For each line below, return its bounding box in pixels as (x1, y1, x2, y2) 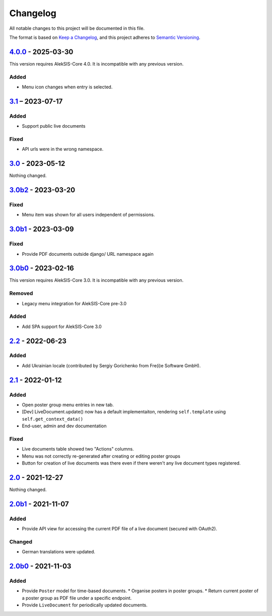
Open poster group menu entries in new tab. (22, 402, 114, 408)
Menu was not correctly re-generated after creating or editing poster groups (22, 453, 181, 459)
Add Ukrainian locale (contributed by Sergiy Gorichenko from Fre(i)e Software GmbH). (22, 362, 201, 368)
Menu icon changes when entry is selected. (22, 84, 113, 90)
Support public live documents (22, 123, 86, 129)
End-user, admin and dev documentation (22, 423, 107, 429)
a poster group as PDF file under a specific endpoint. (22, 595, 132, 601)
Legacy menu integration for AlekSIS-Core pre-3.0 (22, 300, 127, 306)
